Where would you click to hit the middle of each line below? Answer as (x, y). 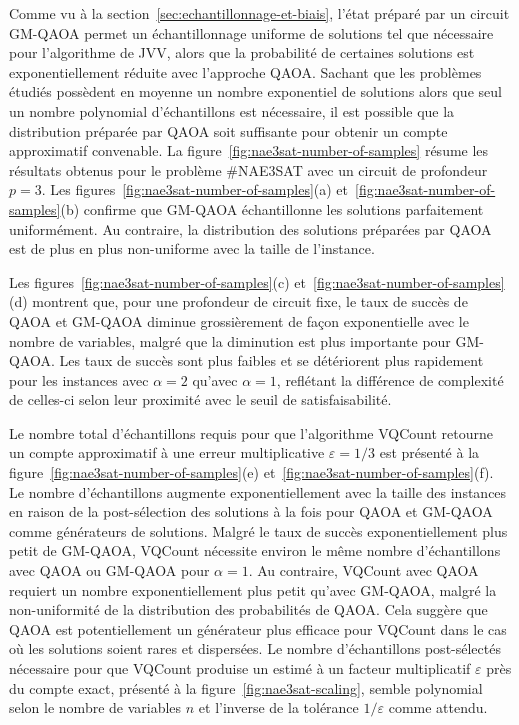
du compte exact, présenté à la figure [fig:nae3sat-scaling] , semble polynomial (246, 687)
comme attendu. (438, 707)
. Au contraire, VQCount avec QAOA (363, 570)
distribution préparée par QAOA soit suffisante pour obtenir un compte (228, 130)
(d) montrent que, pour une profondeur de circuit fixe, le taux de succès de (238, 301)
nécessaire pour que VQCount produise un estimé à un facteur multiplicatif (240, 668)
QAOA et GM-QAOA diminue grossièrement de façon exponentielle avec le (239, 320)
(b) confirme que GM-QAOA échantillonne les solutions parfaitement (272, 208)
